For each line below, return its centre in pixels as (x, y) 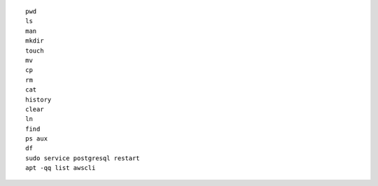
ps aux (37, 139)
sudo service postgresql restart (83, 158)
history (38, 99)
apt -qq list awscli (61, 168)
